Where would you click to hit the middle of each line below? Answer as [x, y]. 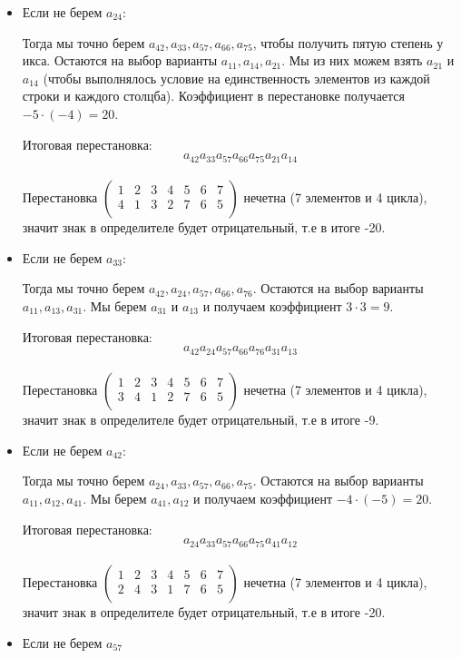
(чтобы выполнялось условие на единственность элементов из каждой [236, 78]
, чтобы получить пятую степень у [348, 42]
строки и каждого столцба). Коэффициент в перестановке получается [213, 96]
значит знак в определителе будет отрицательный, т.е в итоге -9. [201, 420]
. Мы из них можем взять [352, 60]
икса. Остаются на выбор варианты [120, 60]
